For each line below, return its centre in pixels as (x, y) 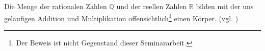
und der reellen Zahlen (152, 6)
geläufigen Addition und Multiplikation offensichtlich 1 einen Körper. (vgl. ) (121, 17)
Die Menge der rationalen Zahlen (56, 6)
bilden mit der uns (225, 6)
